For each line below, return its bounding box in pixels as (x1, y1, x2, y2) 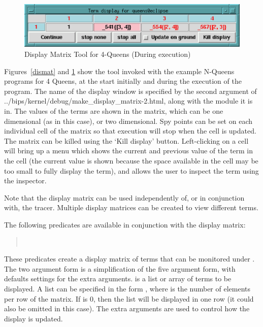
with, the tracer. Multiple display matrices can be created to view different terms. (4, 202, 258, 213)
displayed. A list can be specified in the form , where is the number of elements (4, 283, 251, 293)
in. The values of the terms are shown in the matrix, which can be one (4, 106, 223, 116)
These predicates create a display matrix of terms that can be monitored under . (4, 253, 255, 264)
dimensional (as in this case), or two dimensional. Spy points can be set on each (4, 115, 252, 126)
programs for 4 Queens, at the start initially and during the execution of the (4, 76, 242, 86)
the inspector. (4, 175, 47, 186)
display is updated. (4, 313, 63, 323)
